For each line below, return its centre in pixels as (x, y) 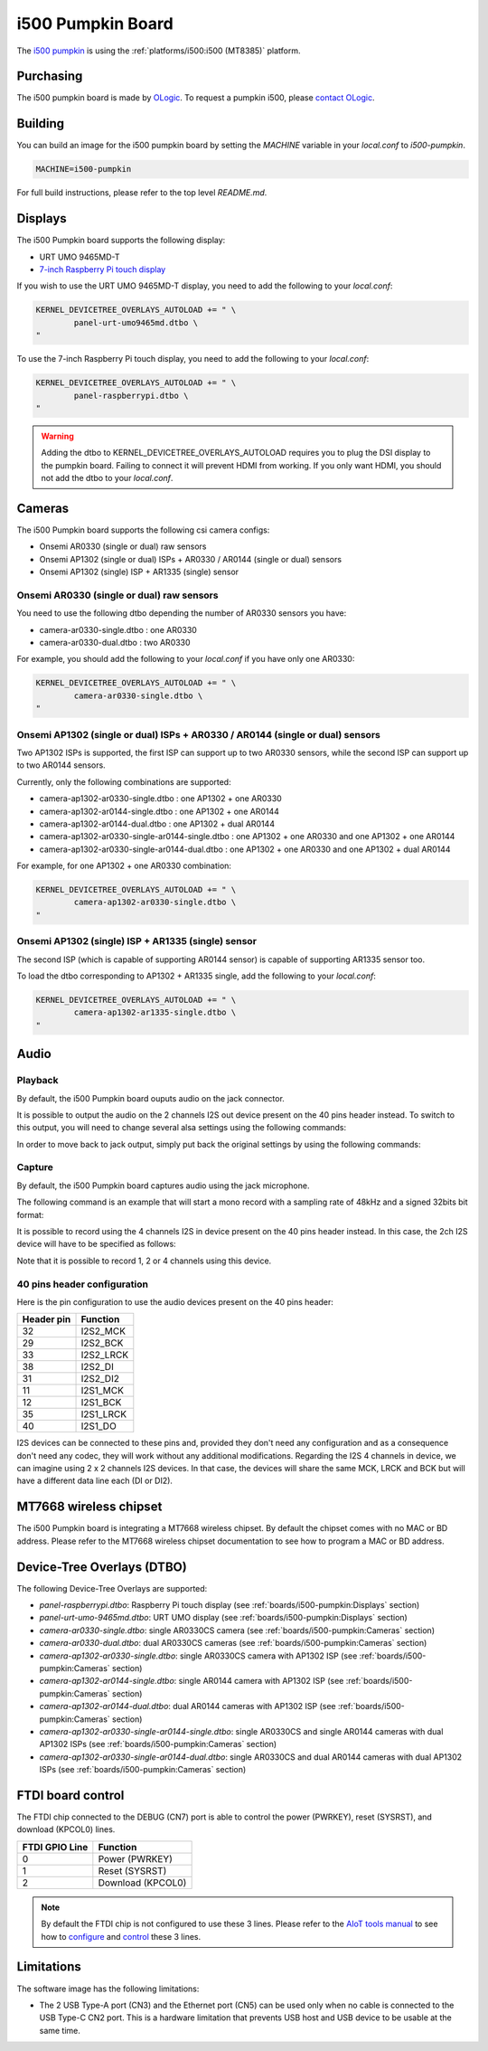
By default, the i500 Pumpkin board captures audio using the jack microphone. (163, 1186)
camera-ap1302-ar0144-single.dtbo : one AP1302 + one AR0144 (160, 811)
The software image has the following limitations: (108, 1989)
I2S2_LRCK (105, 1355)
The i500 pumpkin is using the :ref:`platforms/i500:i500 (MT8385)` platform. (159, 51)
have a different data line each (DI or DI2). (95, 1481)
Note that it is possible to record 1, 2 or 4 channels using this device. (144, 1261)
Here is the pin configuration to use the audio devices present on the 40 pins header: (175, 1301)
